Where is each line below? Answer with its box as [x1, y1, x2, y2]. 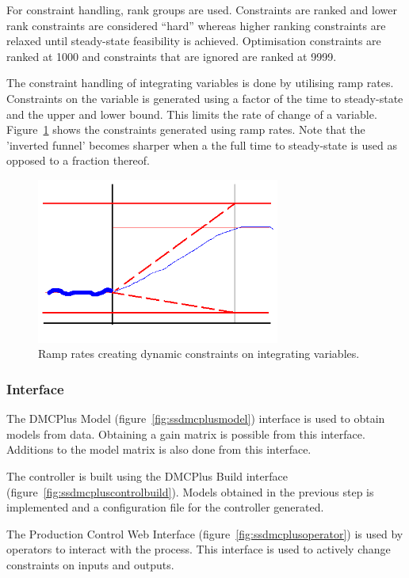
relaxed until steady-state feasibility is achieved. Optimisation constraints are [6, 32, 381, 49]
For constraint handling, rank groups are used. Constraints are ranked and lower [6, 2, 397, 17]
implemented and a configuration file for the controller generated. [6, 499, 324, 515]
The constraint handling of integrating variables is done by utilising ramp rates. [6, 74, 394, 91]
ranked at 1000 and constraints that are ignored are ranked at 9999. [6, 48, 337, 64]
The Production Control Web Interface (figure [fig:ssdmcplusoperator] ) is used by [6, 525, 403, 542]
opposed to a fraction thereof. [6, 152, 151, 169]
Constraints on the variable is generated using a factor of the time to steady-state [6, 89, 403, 106]
